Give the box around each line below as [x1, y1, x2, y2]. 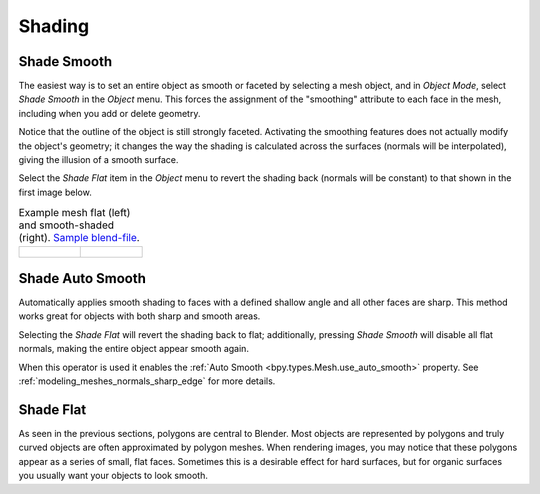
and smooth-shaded [18, 218, 115, 232]
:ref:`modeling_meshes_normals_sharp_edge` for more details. [18, 375, 276, 387]
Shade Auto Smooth [18, 270, 147, 287]
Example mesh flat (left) [18, 206, 131, 220]
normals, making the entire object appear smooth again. [18, 343, 250, 355]
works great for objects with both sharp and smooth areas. [18, 310, 261, 322]
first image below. [18, 186, 92, 198]
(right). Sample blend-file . [18, 231, 140, 245]
